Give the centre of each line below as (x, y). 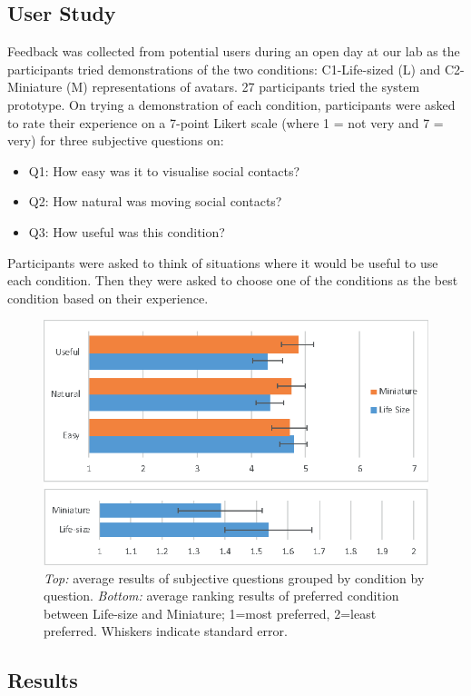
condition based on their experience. (108, 298)
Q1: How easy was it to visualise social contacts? (164, 170)
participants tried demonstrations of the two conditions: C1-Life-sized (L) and (224, 69)
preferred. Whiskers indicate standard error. (166, 631)
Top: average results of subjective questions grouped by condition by (234, 577)
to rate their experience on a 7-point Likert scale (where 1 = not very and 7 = (226, 122)
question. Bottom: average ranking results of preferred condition (221, 596)
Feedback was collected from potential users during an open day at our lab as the (234, 51)
